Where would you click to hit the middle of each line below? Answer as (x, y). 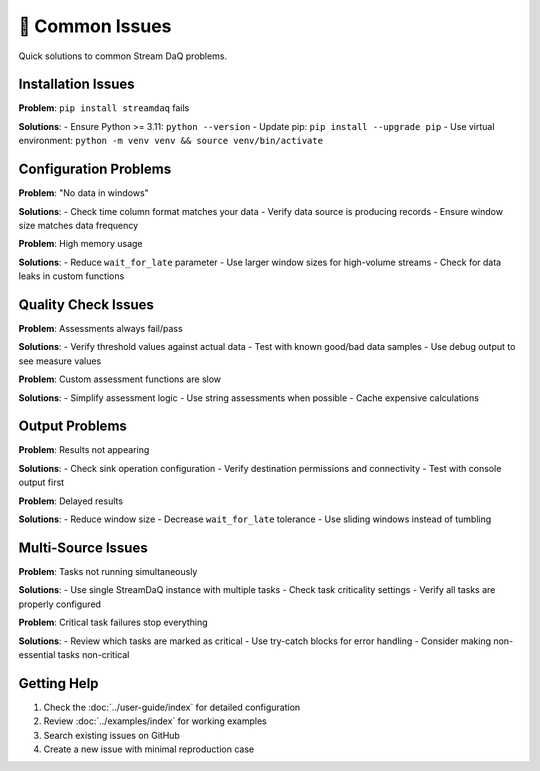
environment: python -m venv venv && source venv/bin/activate (171, 141)
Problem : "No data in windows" (83, 193)
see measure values (60, 361)
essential (37, 654)
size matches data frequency (78, 225)
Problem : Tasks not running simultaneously (108, 571)
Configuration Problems (95, 169)
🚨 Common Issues (95, 26)
